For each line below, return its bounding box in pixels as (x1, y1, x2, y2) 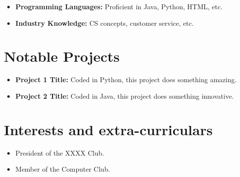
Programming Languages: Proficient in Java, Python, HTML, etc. (15, 1, 223, 11)
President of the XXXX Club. (15, 147, 104, 158)
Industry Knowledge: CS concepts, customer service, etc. (15, 18, 194, 28)
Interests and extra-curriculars (4, 119, 213, 139)
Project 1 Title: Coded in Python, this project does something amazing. (15, 74, 237, 85)
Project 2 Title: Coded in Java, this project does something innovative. (15, 90, 234, 101)
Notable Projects (4, 46, 120, 66)
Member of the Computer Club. (15, 164, 110, 174)
